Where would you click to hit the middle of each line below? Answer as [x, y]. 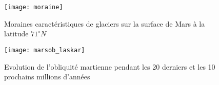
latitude [16, 34]
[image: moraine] [34, 7]
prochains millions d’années [47, 77]
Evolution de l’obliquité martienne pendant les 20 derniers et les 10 [110, 66]
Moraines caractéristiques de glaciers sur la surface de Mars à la [105, 23]
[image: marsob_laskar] [45, 50]
